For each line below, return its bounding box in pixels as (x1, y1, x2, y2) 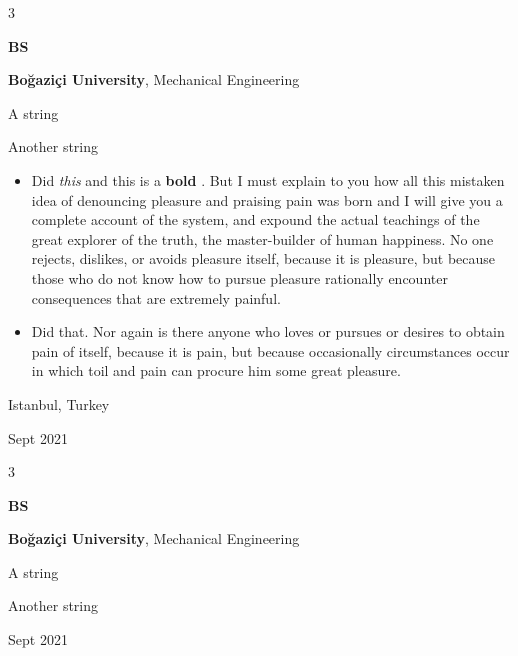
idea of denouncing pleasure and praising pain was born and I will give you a (31, 189, 503, 210)
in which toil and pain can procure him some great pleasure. (31, 360, 401, 381)
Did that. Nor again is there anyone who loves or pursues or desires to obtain (31, 321, 505, 342)
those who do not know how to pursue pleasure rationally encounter (31, 267, 448, 288)
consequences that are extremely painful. (31, 287, 281, 308)
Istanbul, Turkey (8, 393, 110, 414)
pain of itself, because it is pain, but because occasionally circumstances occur (31, 340, 510, 361)
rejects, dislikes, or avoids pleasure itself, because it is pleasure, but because (31, 248, 496, 269)
